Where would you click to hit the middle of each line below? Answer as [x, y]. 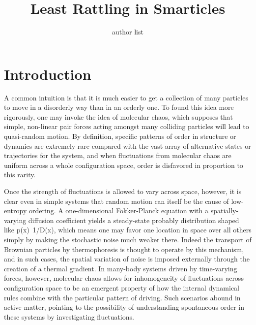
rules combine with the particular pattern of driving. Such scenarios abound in [122, 297]
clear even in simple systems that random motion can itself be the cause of [116, 201]
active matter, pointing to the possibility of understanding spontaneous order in [124, 307]
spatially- [225, 211]
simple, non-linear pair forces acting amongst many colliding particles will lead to [127, 126]
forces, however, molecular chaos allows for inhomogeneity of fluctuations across [124, 278]
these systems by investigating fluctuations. [69, 316]
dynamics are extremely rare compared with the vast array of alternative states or [128, 146]
